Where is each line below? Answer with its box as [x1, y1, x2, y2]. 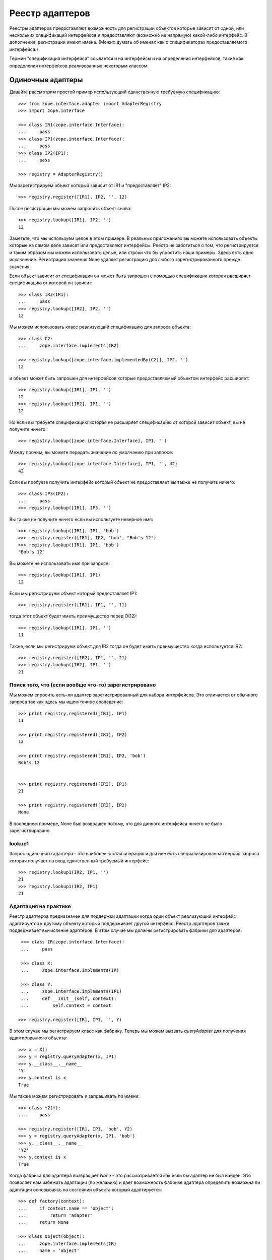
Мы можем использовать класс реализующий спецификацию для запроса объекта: [9, 324, 191, 330]
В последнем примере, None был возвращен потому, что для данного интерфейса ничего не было [9, 821, 223, 827]
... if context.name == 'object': [18, 1205, 114, 1211]
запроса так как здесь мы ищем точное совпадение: [9, 699, 123, 705]
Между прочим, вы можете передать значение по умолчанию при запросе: [9, 449, 173, 455]
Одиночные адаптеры [9, 76, 83, 84]
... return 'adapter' [18, 1213, 93, 1218]
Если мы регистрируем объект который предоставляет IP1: [9, 590, 138, 596]
